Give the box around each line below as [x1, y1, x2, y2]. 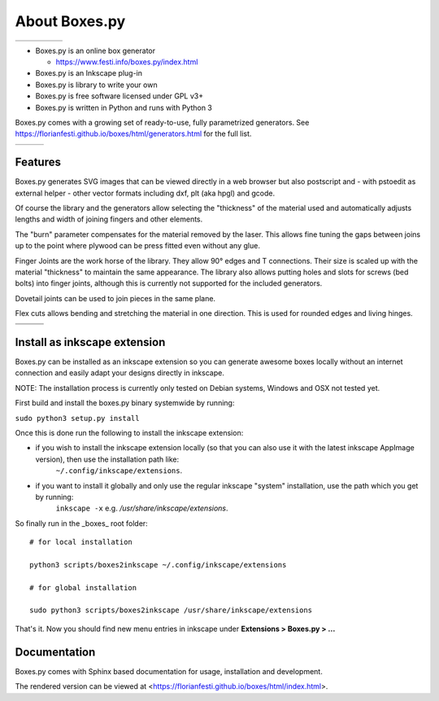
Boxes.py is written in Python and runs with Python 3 [35, 103, 213, 112]
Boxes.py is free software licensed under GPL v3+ [35, 91, 203, 101]
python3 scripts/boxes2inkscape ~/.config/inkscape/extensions [29, 560, 287, 569]
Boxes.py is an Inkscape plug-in [35, 68, 142, 78]
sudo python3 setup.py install [15, 414, 140, 423]
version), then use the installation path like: [35, 454, 179, 464]
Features [15, 156, 61, 169]
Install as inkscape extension [15, 335, 166, 349]
